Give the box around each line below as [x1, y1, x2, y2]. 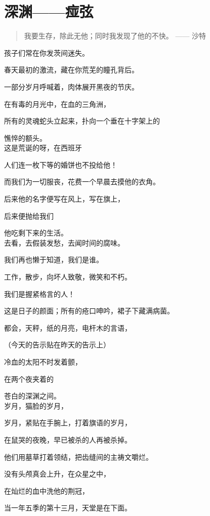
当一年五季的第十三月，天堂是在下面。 [4, 502, 132, 513]
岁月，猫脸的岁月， [4, 400, 68, 411]
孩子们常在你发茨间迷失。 [4, 47, 89, 58]
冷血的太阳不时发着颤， [4, 356, 82, 367]
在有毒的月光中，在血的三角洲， [4, 98, 110, 109]
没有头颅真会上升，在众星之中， [4, 468, 110, 479]
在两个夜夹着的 [4, 373, 54, 384]
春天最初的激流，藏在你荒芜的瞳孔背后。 [4, 64, 139, 75]
